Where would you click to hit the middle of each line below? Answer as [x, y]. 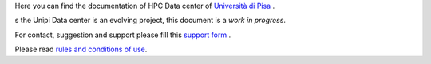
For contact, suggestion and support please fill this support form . [123, 35]
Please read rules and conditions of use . [81, 49]
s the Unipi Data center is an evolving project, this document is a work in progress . [150, 21]
